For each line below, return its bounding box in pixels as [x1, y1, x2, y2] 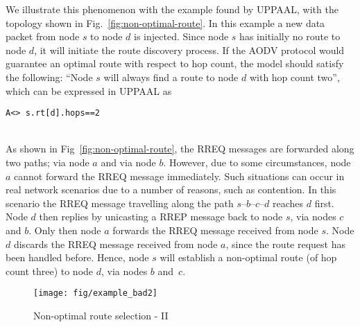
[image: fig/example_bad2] [33, 288, 157, 299]
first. [314, 195, 334, 210]
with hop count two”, [249, 69, 340, 84]
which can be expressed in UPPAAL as [6, 83, 172, 98]
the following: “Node [6, 69, 93, 84]
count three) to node [6, 263, 94, 278]
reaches [272, 195, 304, 210]
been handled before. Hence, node [6, 250, 149, 265]
